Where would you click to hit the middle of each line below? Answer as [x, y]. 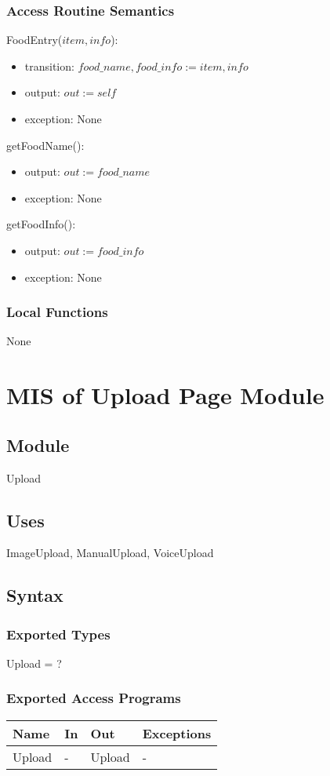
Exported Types [58, 634]
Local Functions [57, 312]
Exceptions [177, 733]
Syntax [35, 595]
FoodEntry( [34, 40]
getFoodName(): [45, 145]
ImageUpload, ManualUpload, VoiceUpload [110, 553]
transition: [49, 66]
